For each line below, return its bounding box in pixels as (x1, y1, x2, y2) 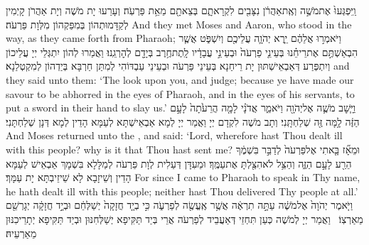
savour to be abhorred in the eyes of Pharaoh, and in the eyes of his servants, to (6, 86, 355, 101)
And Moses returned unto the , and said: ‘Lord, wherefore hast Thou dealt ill (6, 128, 343, 143)
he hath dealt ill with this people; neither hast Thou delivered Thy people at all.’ (6, 183, 358, 198)
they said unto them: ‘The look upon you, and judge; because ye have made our (6, 72, 354, 87)
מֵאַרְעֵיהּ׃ (6, 225, 37, 240)
